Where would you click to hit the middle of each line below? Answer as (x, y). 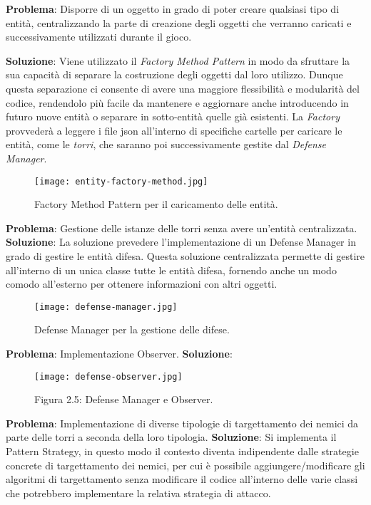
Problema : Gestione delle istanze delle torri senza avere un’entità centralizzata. (182, 228)
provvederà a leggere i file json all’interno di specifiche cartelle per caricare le (174, 130)
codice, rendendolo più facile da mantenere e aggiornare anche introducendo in (177, 102)
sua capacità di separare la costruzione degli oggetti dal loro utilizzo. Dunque (174, 74)
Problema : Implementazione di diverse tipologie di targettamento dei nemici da (182, 423)
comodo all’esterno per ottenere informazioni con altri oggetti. (142, 284)
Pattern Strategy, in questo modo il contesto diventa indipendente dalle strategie (182, 451)
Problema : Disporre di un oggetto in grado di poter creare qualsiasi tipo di (173, 9)
